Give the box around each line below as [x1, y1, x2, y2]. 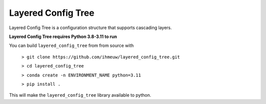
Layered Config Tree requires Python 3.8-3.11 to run [9, 34, 117, 39]
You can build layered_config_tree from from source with [9, 42, 134, 49]
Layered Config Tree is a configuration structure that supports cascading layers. [9, 25, 172, 31]
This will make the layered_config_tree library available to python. [9, 92, 151, 98]
